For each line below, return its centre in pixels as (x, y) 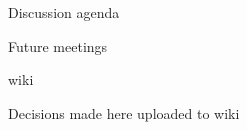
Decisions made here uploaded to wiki (124, 112)
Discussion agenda (64, 12)
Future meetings (58, 45)
